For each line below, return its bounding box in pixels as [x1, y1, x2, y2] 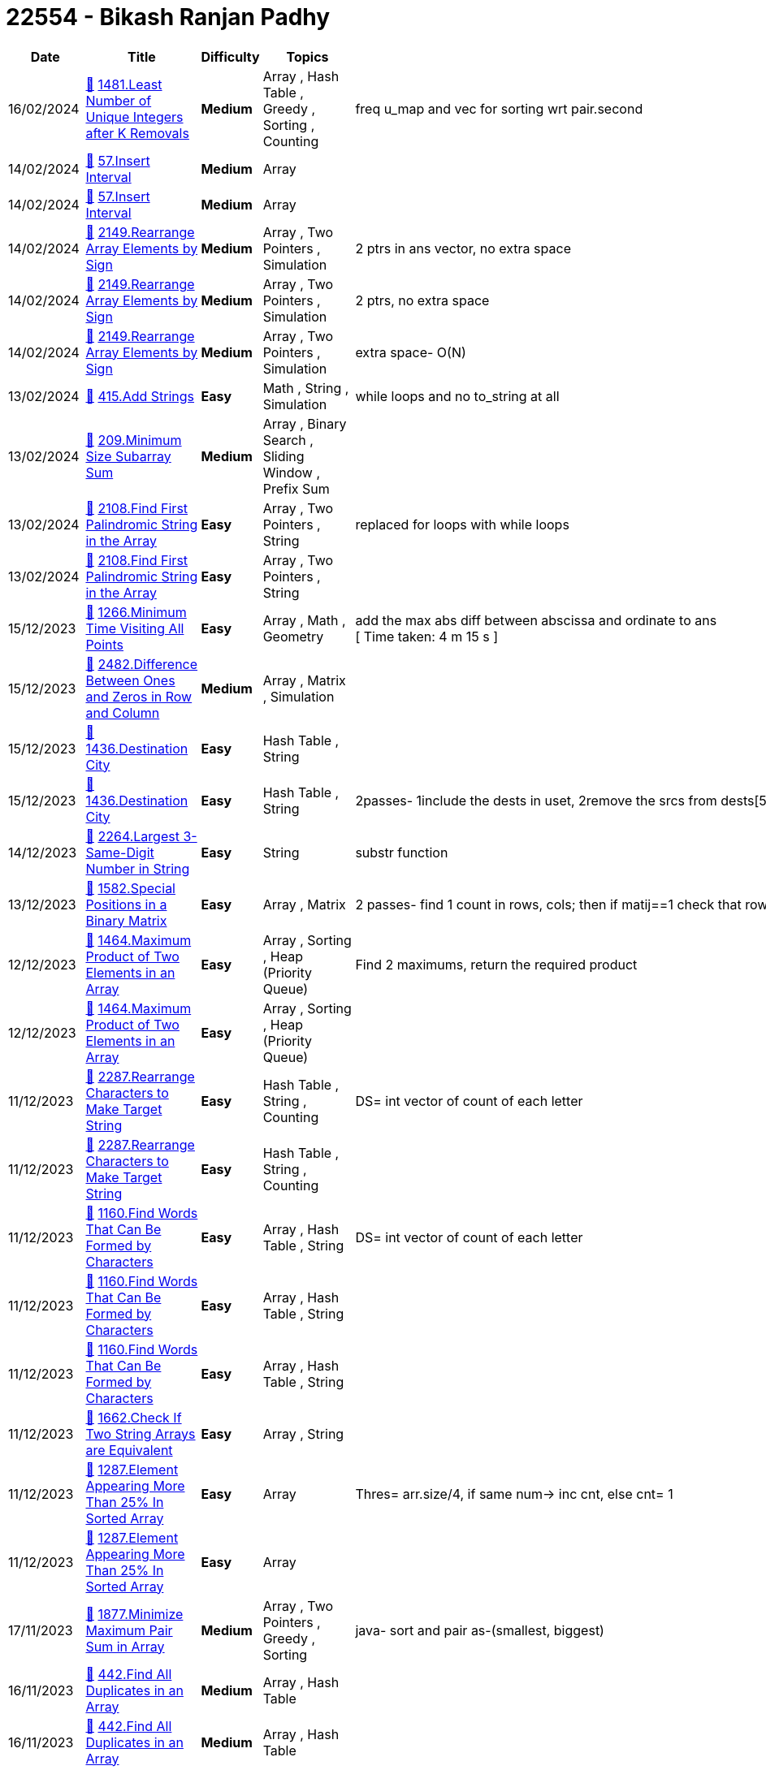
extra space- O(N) [355, 343, 466, 360]
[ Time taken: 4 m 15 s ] [355, 628, 498, 645]
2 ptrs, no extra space [355, 291, 490, 309]
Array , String [262, 1425, 344, 1442]
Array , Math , [262, 611, 346, 628]
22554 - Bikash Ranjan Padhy [6, 3, 331, 31]
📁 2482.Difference [85, 655, 198, 672]
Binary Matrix [85, 912, 167, 929]
